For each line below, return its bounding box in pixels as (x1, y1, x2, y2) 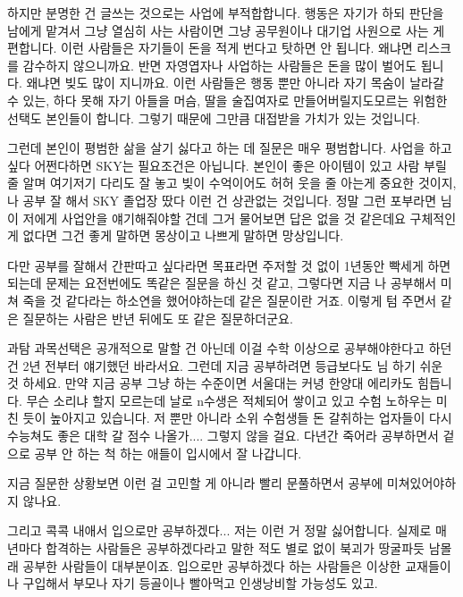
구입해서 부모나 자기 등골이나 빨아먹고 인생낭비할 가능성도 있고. (22, 574, 378, 593)
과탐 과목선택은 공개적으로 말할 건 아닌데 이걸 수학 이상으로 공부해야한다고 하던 (7, 339, 452, 357)
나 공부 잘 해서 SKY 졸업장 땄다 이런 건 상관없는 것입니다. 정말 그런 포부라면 (7, 190, 437, 209)
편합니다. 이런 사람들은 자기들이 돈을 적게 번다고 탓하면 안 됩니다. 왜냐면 (7, 38, 413, 57)
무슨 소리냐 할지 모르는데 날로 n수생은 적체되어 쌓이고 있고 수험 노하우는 (26, 391, 433, 409)
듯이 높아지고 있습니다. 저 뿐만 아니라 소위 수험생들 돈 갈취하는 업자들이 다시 (22, 408, 452, 427)
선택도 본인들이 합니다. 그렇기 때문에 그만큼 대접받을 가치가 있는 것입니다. (7, 108, 420, 127)
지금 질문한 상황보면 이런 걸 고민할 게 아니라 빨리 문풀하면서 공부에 (7, 474, 383, 492)
